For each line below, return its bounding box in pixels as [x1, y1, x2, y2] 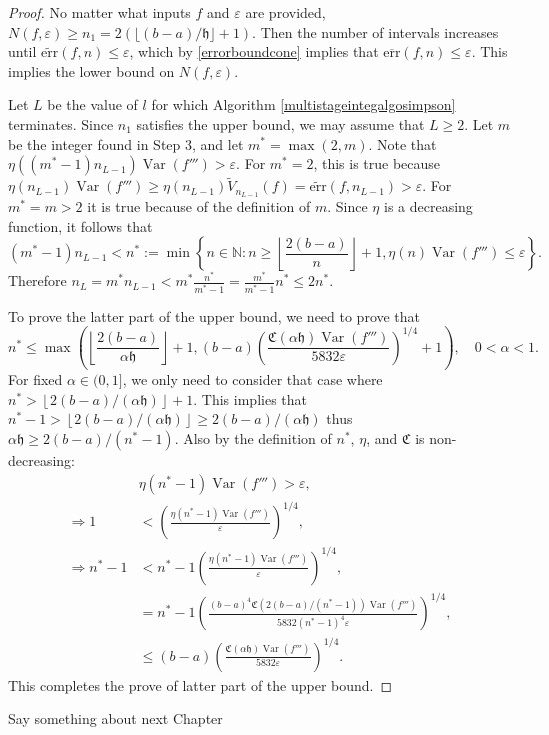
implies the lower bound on [8, 60, 175, 81]
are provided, [245, 2, 326, 22]
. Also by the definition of [174, 428, 332, 449]
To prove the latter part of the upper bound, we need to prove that [8, 305, 421, 326]
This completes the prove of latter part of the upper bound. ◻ [8, 674, 393, 695]
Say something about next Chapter [8, 708, 223, 729]
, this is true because [313, 153, 441, 174]
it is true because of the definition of [87, 196, 311, 217]
